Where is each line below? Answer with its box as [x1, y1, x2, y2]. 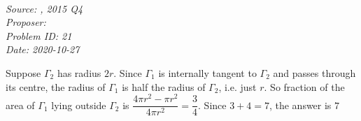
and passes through [273, 65, 356, 80]
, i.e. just [218, 79, 257, 94]
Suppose [6, 65, 41, 80]
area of [6, 97, 35, 112]
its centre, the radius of [6, 79, 106, 94]
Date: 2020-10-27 [6, 42, 80, 57]
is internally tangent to [158, 65, 257, 80]
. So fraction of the [264, 79, 345, 94]
